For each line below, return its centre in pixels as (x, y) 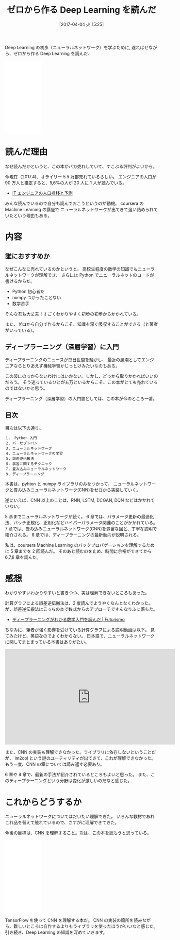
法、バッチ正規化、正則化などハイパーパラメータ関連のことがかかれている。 (81, 522)
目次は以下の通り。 (24, 428)
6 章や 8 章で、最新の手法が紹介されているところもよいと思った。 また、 (78, 774)
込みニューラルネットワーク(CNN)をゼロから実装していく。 (81, 490)
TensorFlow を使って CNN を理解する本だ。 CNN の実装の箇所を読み (74, 920)
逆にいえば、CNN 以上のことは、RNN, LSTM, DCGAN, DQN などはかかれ (78, 500)
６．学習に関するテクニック (29, 464)
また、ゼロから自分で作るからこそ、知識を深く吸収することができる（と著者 (82, 324)
